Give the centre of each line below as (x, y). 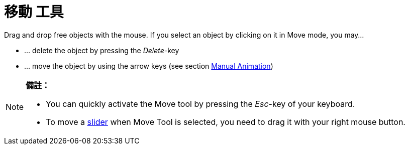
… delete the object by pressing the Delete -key (102, 50)
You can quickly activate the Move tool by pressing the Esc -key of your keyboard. (200, 104)
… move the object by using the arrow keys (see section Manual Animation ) (149, 66)
